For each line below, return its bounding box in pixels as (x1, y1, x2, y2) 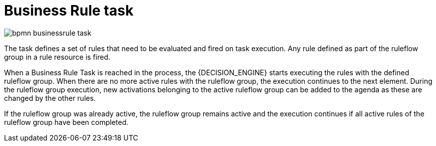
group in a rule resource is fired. (4, 52, 110, 61)
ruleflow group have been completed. (4, 117, 129, 126)
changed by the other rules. (4, 93, 96, 102)
